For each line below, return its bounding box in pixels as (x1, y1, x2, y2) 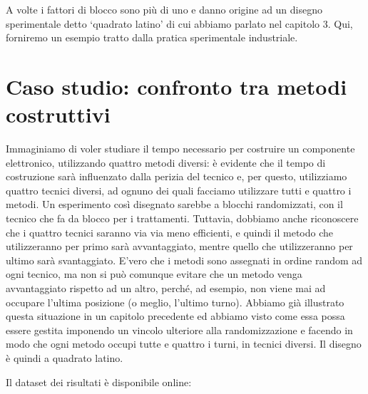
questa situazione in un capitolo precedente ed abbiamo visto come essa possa (6, 309, 345, 323)
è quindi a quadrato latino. (6, 351, 123, 365)
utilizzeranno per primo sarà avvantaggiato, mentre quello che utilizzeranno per (6, 239, 353, 254)
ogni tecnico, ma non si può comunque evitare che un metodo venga (6, 266, 302, 281)
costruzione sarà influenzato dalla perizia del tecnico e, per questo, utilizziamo (6, 169, 347, 184)
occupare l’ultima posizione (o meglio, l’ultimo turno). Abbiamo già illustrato (6, 294, 344, 309)
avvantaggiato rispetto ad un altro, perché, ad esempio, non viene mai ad (6, 281, 326, 296)
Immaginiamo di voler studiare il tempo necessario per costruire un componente (6, 141, 355, 156)
